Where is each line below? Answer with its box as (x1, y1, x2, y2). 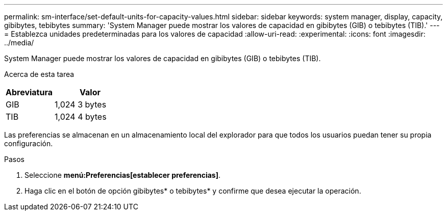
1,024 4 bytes (55, 112, 107, 122)
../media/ (4, 38, 34, 47)
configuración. (4, 139, 53, 148)
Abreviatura (6, 87, 53, 97)
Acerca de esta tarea (4, 70, 74, 78)
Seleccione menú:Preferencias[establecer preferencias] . (24, 171, 221, 179)
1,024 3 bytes (55, 99, 107, 110)
